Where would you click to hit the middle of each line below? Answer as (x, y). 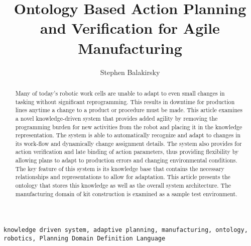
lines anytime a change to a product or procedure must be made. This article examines (129, 110)
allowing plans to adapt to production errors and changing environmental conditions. (126, 160)
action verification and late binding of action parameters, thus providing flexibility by (127, 152)
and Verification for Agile (130, 28)
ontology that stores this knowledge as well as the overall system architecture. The (123, 185)
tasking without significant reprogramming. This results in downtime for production (125, 101)
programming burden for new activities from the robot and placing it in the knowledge (129, 127)
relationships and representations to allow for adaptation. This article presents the (123, 177)
